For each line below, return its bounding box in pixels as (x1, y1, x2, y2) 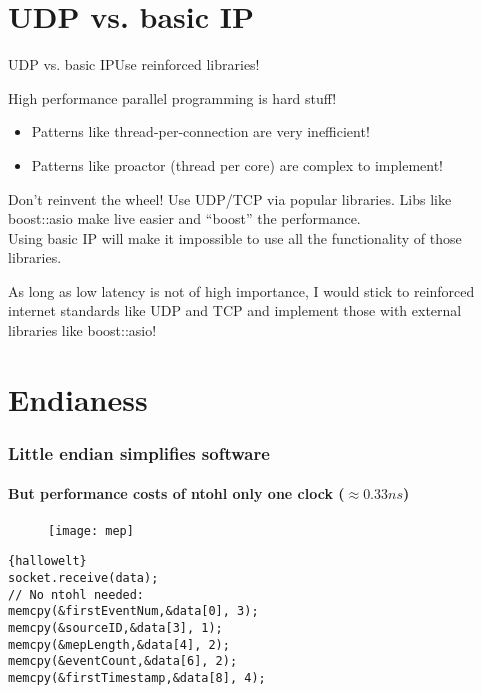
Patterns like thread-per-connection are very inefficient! (31, 121, 370, 142)
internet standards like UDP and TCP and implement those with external (8, 300, 462, 321)
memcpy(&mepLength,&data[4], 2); (8, 637, 230, 652)
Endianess (8, 378, 148, 419)
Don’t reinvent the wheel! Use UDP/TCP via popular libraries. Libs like (8, 188, 452, 209)
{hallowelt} (8, 554, 87, 569)
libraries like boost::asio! (8, 320, 157, 341)
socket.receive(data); (8, 570, 159, 585)
